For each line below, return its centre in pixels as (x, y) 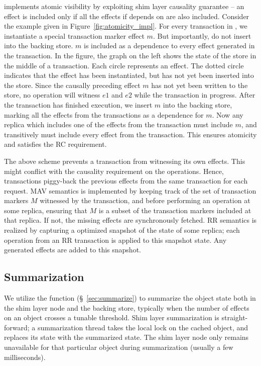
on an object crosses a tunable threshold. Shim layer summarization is (112, 317)
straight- (235, 317)
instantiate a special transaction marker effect (74, 35)
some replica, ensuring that (46, 210)
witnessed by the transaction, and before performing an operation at (145, 200)
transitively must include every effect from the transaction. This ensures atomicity (130, 134)
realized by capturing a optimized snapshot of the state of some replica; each (122, 230)
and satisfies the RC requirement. (55, 144)
